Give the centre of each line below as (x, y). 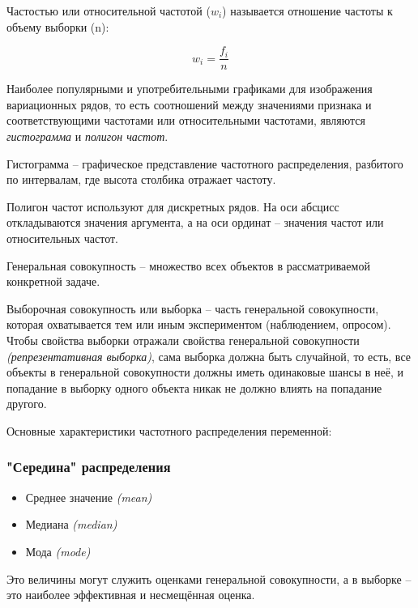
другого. (27, 404)
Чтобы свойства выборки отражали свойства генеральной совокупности (183, 340)
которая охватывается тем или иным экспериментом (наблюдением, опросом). (199, 324)
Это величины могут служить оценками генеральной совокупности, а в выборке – (209, 578)
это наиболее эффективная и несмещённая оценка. (131, 595)
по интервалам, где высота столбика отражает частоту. (141, 179)
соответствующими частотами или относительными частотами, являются (186, 120)
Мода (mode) (58, 551)
